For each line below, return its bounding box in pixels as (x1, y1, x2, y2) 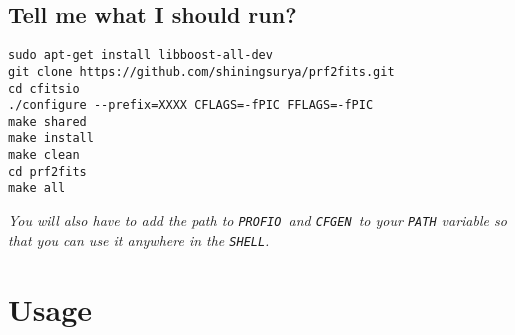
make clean (8, 148, 80, 163)
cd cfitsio (8, 81, 80, 96)
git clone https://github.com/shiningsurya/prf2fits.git (8, 64, 395, 79)
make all (8, 181, 66, 196)
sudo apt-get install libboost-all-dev (8, 48, 273, 63)
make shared (8, 114, 87, 129)
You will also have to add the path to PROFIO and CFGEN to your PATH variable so (8, 210, 507, 231)
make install (8, 131, 94, 146)
